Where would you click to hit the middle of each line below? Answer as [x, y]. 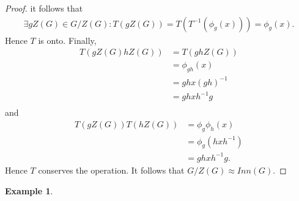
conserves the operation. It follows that [111, 170]
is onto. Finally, [67, 40]
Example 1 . [29, 190]
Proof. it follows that [44, 8]
